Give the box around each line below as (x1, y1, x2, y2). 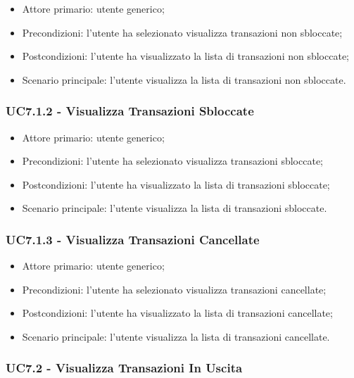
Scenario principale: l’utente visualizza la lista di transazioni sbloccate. (22, 201, 327, 215)
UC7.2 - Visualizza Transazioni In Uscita (6, 359, 243, 377)
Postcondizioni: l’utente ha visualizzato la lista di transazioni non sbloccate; (22, 49, 349, 63)
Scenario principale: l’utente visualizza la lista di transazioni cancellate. (22, 329, 330, 344)
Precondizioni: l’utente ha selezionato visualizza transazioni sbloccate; (22, 153, 323, 168)
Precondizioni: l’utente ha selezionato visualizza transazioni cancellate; (22, 282, 327, 296)
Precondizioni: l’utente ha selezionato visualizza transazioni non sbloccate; (22, 25, 343, 39)
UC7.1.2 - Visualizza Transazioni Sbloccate (6, 102, 254, 120)
